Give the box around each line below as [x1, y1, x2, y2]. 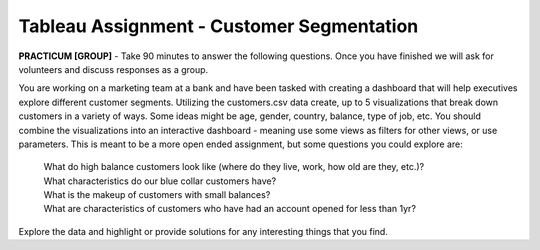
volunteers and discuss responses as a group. [18, 63, 209, 75]
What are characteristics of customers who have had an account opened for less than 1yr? [43, 203, 417, 215]
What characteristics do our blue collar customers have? [43, 175, 277, 187]
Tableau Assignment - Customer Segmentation [18, 15, 419, 37]
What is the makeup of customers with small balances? [43, 189, 271, 201]
